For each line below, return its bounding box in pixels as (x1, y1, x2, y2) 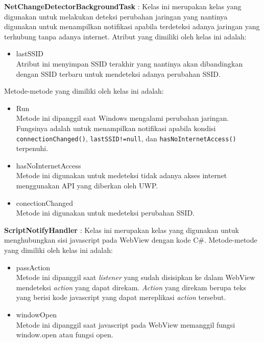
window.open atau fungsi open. (16, 329, 113, 340)
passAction (16, 262, 51, 272)
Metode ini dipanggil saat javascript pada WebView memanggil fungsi (16, 319, 235, 330)
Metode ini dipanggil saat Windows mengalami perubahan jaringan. (16, 113, 229, 123)
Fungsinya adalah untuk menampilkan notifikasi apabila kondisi (16, 122, 216, 133)
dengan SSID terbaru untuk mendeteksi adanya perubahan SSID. (16, 68, 221, 79)
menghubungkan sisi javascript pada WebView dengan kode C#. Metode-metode (4, 234, 257, 245)
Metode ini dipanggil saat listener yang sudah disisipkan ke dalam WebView (16, 272, 255, 283)
